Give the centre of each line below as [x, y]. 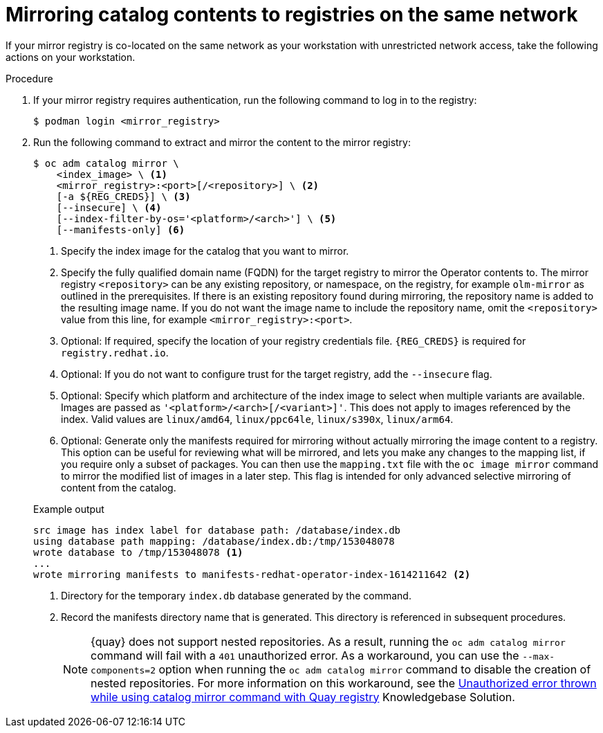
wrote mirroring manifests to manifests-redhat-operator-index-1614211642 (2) [252, 574]
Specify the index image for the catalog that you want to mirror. [205, 251]
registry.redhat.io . [115, 352]
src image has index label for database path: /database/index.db [217, 530]
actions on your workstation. [71, 57]
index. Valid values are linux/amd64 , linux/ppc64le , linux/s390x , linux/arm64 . [257, 419]
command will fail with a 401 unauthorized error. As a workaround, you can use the [305, 655]
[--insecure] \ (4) [109, 207]
